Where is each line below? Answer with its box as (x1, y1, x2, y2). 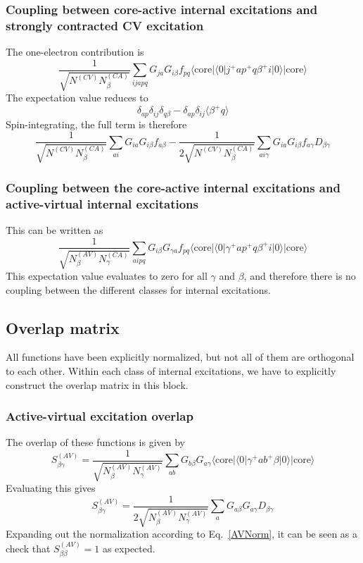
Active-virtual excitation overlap (6, 407, 193, 425)
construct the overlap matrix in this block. (6, 377, 189, 392)
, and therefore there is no (243, 268, 356, 283)
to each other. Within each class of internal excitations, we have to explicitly (6, 363, 336, 378)
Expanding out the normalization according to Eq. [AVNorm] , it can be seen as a (6, 526, 358, 541)
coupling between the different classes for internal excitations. (6, 282, 271, 297)
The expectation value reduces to (6, 90, 148, 105)
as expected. (102, 540, 155, 555)
